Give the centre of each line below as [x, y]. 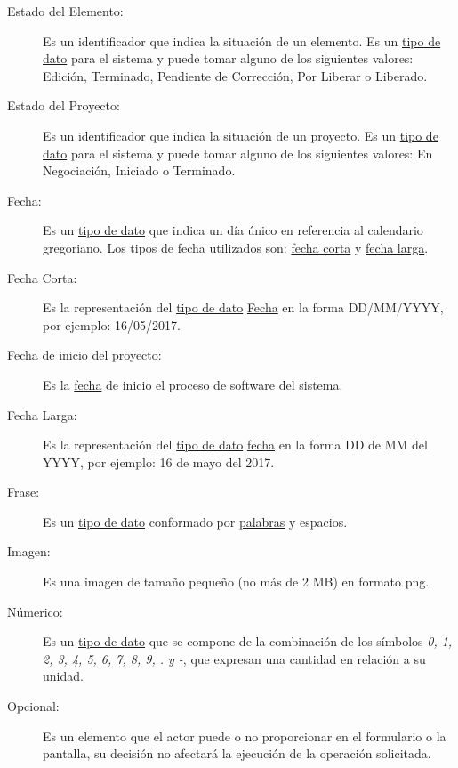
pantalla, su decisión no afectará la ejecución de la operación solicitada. [237, 753]
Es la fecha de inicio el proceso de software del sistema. [193, 384]
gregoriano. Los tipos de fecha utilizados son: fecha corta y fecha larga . [236, 247]
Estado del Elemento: [65, 11]
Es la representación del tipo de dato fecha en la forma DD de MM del [235, 445]
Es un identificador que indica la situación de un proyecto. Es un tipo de [241, 135]
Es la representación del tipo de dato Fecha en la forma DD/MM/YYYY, [243, 307]
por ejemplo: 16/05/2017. [112, 324]
